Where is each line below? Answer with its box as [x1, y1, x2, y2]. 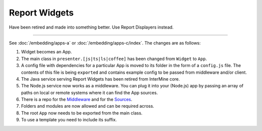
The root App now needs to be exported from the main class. [21, 110, 143, 116]
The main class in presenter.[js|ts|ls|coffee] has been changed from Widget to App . [21, 56, 207, 62]
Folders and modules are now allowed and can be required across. [21, 103, 155, 109]
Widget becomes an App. [21, 49, 72, 55]
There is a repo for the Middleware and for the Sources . [21, 97, 132, 102]
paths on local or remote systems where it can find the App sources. [21, 90, 158, 96]
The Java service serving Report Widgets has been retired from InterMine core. [21, 76, 180, 82]
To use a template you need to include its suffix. [21, 117, 117, 123]
